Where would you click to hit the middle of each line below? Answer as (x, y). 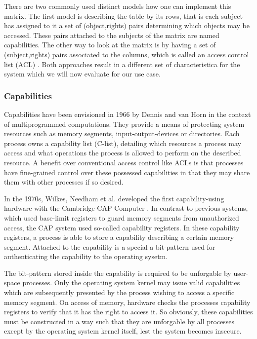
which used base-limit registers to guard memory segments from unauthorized (122, 217)
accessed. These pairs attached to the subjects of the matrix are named (112, 35)
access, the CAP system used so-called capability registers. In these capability (122, 227)
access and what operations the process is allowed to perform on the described (123, 153)
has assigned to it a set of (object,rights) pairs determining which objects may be (127, 25)
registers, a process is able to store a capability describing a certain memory (119, 237)
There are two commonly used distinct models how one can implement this (118, 6)
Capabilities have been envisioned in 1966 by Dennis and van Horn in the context (128, 114)
